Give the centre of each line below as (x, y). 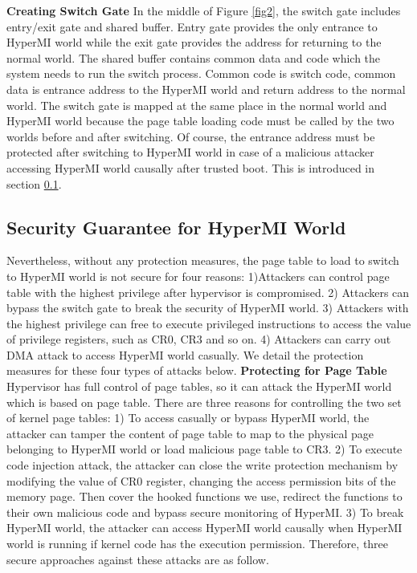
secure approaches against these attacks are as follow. (138, 559)
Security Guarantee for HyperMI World (176, 227)
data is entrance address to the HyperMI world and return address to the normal (206, 89)
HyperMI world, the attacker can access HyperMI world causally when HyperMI (204, 528)
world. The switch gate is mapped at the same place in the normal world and (197, 105)
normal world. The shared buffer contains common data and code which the (194, 57)
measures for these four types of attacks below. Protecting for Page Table (197, 370)
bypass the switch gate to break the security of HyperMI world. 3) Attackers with (208, 308)
